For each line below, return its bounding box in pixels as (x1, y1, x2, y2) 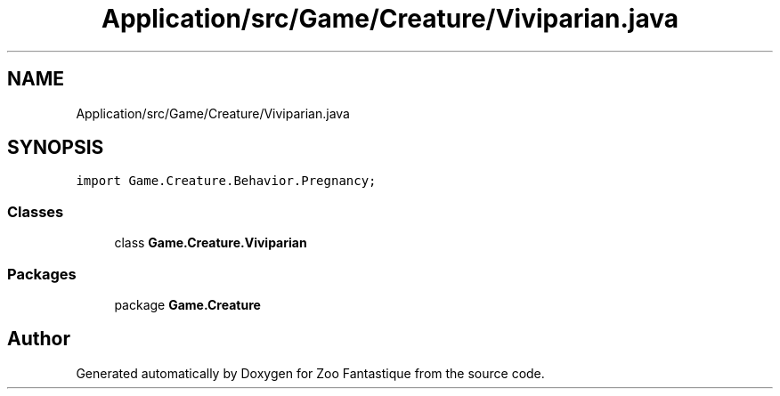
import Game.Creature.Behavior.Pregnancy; (76, 174, 377, 189)
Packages (7, 264, 77, 283)
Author (7, 327, 70, 351)
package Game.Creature (114, 296, 261, 312)
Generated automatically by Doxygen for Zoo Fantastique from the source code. (76, 365, 545, 381)
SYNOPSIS (7, 136, 104, 159)
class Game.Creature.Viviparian (114, 235, 307, 251)
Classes (7, 202, 64, 221)
